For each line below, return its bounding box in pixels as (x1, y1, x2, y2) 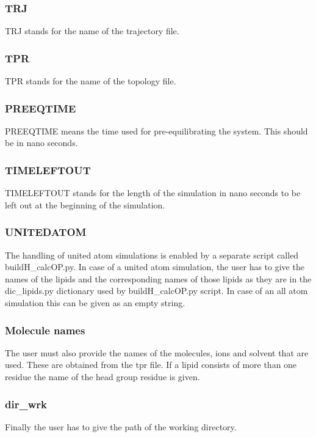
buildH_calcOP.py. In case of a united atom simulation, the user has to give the (5, 260, 304, 273)
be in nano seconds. (5, 136, 78, 149)
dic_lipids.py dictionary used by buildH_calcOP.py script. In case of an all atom (5, 284, 308, 297)
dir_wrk (5, 396, 47, 411)
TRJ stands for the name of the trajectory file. (5, 24, 179, 37)
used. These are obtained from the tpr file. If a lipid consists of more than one (5, 358, 297, 371)
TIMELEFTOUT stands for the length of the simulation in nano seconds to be (5, 186, 301, 199)
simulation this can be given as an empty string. (5, 296, 185, 309)
